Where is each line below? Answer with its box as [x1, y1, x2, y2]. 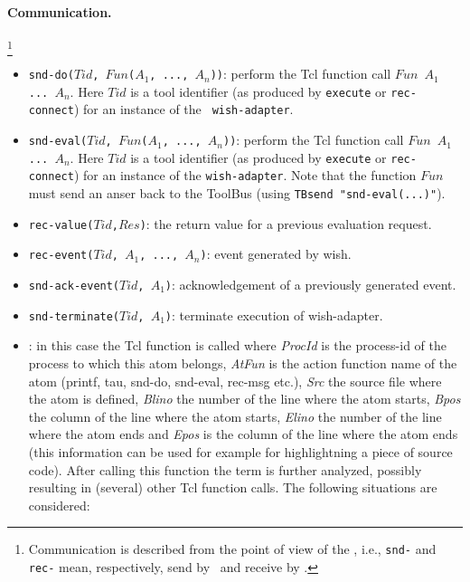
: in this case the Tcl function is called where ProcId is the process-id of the [28, 336, 446, 355]
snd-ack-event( [28, 280, 120, 293]
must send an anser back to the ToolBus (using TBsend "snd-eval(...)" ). [28, 184, 446, 203]
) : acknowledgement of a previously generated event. [164, 275, 456, 294]
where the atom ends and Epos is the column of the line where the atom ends [28, 425, 458, 444]
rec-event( [28, 249, 94, 262]
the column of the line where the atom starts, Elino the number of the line [28, 406, 442, 425]
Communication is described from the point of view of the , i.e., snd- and [28, 539, 437, 558]
